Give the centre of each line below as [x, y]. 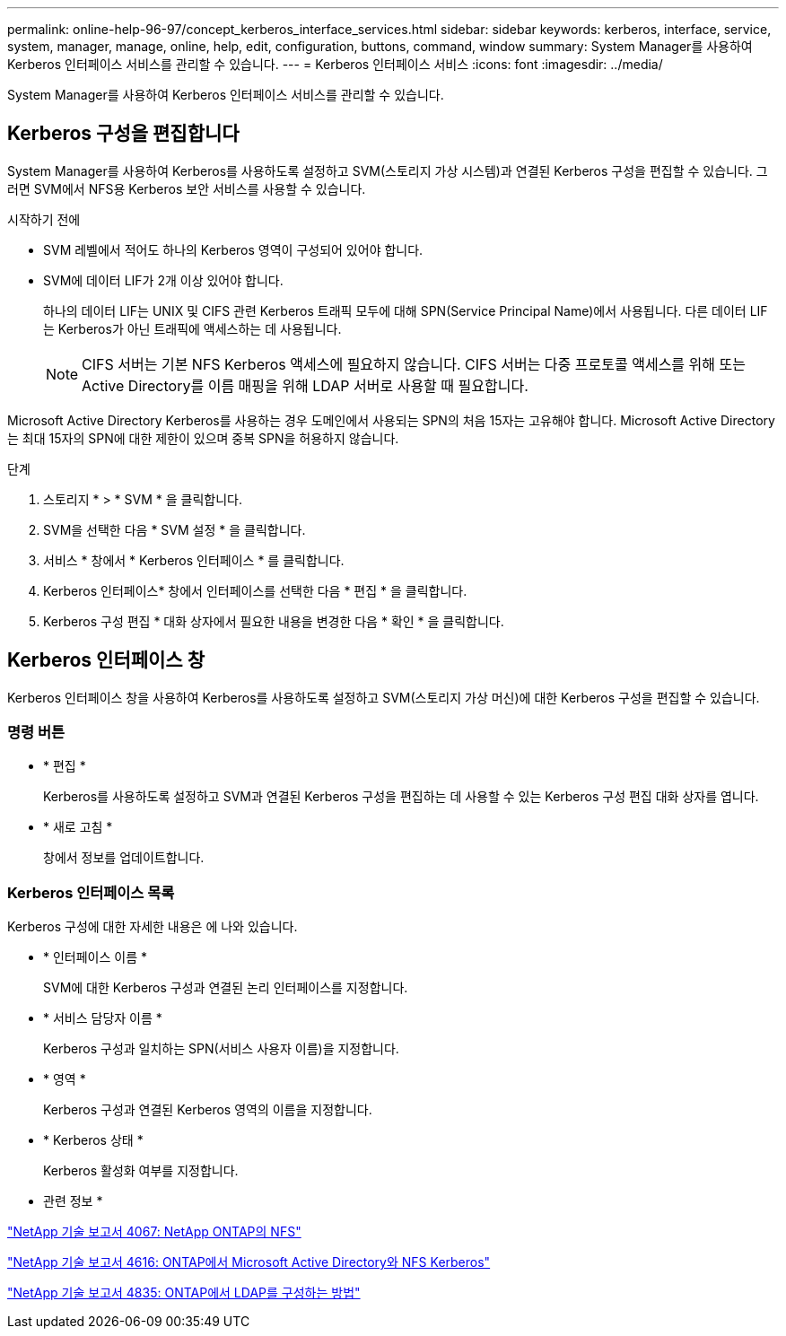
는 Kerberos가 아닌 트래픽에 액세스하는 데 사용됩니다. [192, 328]
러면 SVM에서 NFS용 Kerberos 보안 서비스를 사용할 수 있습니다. [187, 188]
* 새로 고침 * [78, 827]
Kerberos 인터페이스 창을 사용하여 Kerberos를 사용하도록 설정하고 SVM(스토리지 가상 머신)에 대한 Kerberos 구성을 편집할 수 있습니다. [384, 697]
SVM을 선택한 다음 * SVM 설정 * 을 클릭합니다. [175, 529]
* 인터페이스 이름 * [95, 957]
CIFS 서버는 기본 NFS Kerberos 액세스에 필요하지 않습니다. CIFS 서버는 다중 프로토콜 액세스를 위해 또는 [414, 364]
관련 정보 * [73, 1201]
